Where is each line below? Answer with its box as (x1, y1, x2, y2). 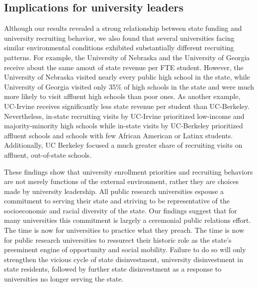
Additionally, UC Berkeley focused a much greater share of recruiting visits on (4, 140, 243, 150)
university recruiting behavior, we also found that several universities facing (4, 32, 235, 43)
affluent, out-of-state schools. (4, 149, 91, 160)
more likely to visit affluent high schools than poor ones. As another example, (4, 91, 241, 101)
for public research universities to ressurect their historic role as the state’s (4, 234, 232, 245)
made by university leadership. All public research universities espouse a (4, 186, 224, 196)
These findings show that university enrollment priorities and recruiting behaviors (4, 166, 253, 177)
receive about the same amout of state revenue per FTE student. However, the (4, 62, 244, 72)
